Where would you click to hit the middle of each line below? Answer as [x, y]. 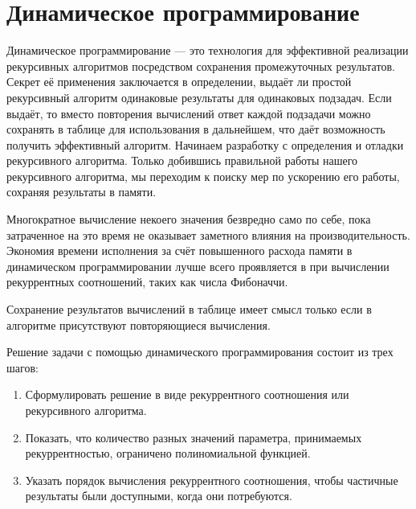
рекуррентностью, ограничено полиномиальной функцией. [168, 453]
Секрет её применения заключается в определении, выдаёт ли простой [179, 82]
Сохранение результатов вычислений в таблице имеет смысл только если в [189, 309]
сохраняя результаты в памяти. [82, 192]
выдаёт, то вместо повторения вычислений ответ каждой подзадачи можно [189, 113]
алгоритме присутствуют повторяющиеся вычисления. [139, 324]
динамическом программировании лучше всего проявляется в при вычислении [198, 266]
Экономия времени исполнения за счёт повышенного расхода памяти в [179, 250]
